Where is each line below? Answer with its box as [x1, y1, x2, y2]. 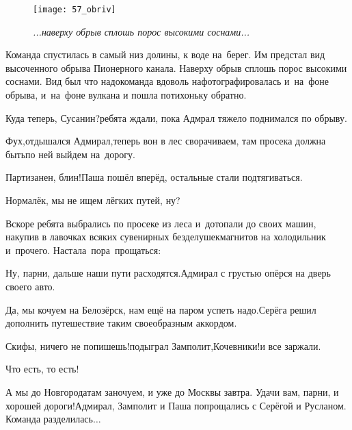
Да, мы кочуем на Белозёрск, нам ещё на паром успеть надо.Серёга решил [5, 302, 316, 316]
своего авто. [5, 279, 55, 293]
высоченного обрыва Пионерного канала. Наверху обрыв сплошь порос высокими [5, 60, 347, 75]
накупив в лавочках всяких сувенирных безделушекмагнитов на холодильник [5, 229, 326, 244]
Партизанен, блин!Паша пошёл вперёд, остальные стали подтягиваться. [5, 170, 303, 184]
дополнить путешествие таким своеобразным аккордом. [5, 316, 237, 330]
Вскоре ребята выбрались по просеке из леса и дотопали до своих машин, [5, 216, 316, 230]
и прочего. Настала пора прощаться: [5, 242, 161, 257]
